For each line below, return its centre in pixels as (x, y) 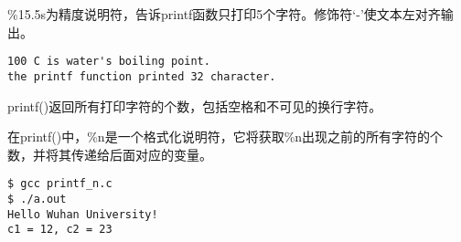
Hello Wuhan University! (83, 214)
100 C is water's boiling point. (109, 62)
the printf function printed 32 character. (142, 76)
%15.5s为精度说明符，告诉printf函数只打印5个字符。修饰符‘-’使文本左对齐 (224, 14)
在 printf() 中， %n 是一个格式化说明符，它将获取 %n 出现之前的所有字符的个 (225, 137)
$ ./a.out (37, 199)
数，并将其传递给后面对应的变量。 (110, 154)
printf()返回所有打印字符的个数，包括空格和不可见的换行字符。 (195, 105)
